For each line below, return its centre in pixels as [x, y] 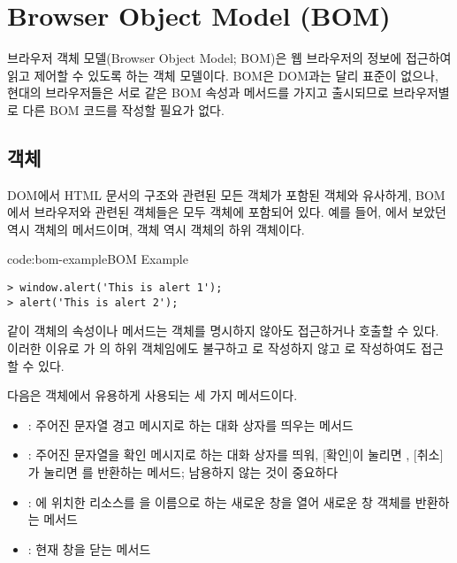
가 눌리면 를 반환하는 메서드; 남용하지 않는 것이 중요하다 [183, 471]
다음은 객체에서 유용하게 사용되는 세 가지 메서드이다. [152, 395]
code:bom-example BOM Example [98, 259]
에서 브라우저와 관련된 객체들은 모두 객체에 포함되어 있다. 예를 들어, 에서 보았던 [227, 212]
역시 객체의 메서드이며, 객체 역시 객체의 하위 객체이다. [156, 229]
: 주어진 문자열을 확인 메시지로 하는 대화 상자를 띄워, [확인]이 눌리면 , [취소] [236, 455]
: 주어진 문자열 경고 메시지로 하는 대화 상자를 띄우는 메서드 [190, 424]
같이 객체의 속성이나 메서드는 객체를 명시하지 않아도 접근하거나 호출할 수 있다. [223, 331]
